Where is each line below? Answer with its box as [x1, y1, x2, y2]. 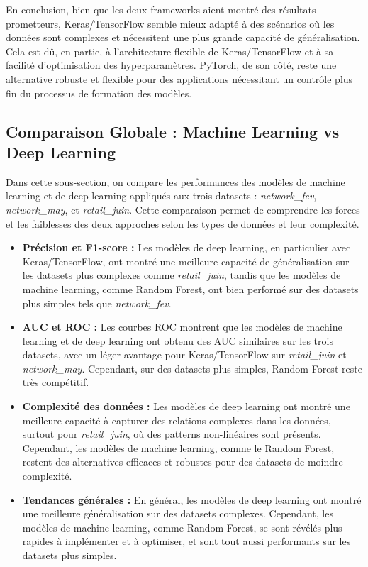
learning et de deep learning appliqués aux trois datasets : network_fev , [6, 188, 317, 203]
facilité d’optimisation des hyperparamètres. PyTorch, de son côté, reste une [6, 57, 337, 72]
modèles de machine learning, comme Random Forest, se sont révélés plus [22, 519, 342, 534]
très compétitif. [22, 375, 89, 390]
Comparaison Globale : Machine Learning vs [6, 120, 340, 142]
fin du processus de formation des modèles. [6, 85, 192, 100]
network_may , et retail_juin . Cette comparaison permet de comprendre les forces [6, 202, 360, 216]
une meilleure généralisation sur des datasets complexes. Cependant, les [22, 506, 333, 521]
